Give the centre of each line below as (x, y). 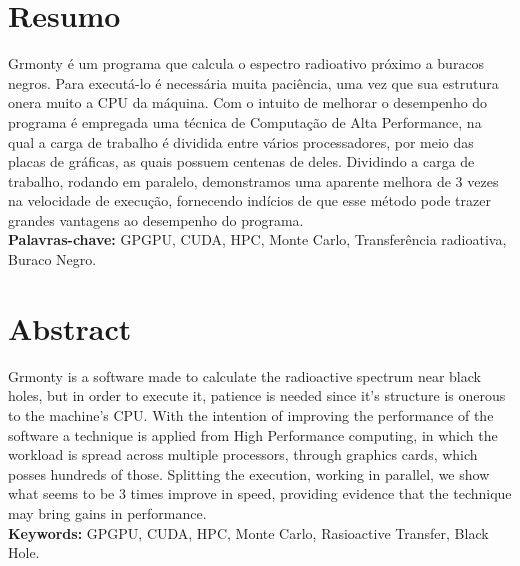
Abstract (70, 327)
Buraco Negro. (52, 259)
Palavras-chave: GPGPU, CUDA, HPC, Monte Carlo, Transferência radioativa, (257, 239)
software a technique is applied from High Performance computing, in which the (253, 434)
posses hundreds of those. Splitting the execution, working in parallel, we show (249, 473)
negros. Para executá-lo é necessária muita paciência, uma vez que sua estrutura (253, 82)
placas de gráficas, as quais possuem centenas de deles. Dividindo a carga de (241, 161)
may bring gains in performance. (107, 512)
